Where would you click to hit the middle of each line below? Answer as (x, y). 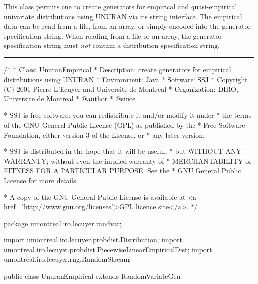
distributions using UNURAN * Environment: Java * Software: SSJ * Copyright (126, 79)
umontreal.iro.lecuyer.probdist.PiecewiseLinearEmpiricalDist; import (108, 249)
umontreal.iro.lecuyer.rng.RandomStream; (67, 259)
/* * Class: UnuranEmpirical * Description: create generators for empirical (118, 69)
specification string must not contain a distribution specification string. (112, 45)
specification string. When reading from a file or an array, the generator (113, 35)
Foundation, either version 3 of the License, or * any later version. (104, 134)
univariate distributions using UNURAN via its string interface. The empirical (123, 16)
